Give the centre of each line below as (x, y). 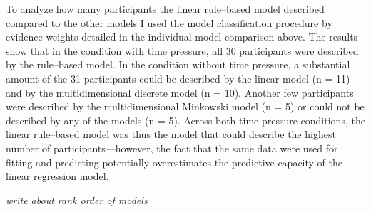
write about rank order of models (77, 200)
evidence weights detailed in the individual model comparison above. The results (182, 37)
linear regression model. (57, 176)
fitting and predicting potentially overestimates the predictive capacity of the (174, 162)
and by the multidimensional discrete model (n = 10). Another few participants (180, 92)
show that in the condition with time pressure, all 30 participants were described (182, 50)
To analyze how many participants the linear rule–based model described (165, 9)
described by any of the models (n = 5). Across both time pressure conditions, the (185, 120)
